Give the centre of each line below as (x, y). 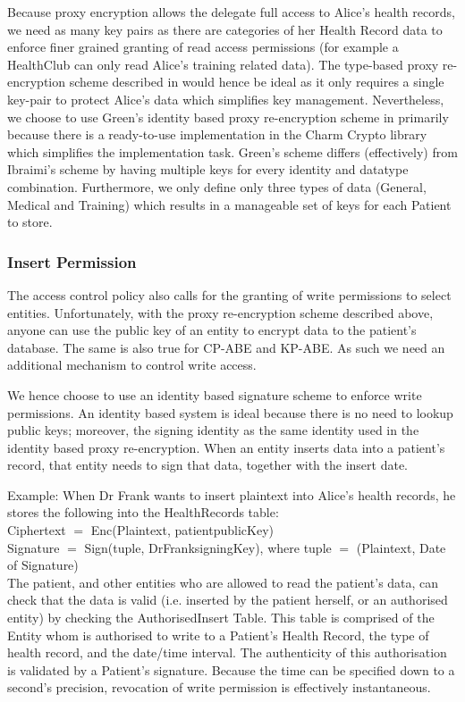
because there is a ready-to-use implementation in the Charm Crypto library (217, 134)
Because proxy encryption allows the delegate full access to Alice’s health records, (231, 12)
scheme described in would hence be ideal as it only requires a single (257, 82)
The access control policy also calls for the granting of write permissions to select (229, 294)
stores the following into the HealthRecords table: (143, 512)
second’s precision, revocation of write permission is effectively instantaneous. (219, 687)
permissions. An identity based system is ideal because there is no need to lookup (230, 412)
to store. (30, 222)
